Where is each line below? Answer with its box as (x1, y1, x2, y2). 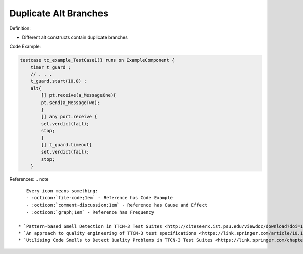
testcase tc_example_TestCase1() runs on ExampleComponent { (20, 57, 175, 63)
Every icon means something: (26, 188, 98, 194)
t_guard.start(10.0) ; (30, 78, 87, 84)
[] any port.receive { (41, 114, 98, 120)
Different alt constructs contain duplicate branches (22, 34, 128, 40)
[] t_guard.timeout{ (41, 142, 92, 147)
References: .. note (9, 176, 49, 182)
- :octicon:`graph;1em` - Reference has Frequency (26, 209, 154, 215)
